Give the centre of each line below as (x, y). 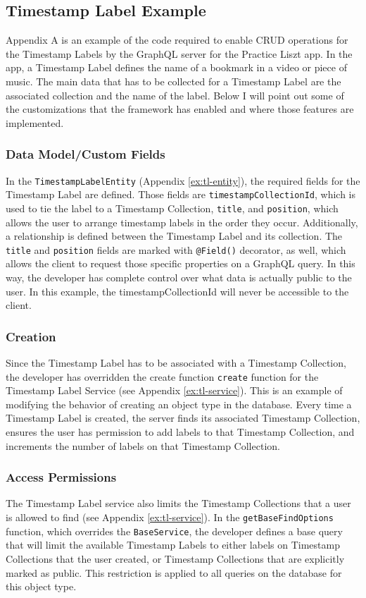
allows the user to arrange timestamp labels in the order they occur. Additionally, (182, 222)
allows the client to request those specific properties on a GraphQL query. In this (181, 263)
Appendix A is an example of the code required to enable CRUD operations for (177, 40)
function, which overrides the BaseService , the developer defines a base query (174, 531)
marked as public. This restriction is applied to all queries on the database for (174, 572)
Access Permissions (61, 477)
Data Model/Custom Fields (86, 154)
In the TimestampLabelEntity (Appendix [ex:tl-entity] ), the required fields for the (183, 180)
